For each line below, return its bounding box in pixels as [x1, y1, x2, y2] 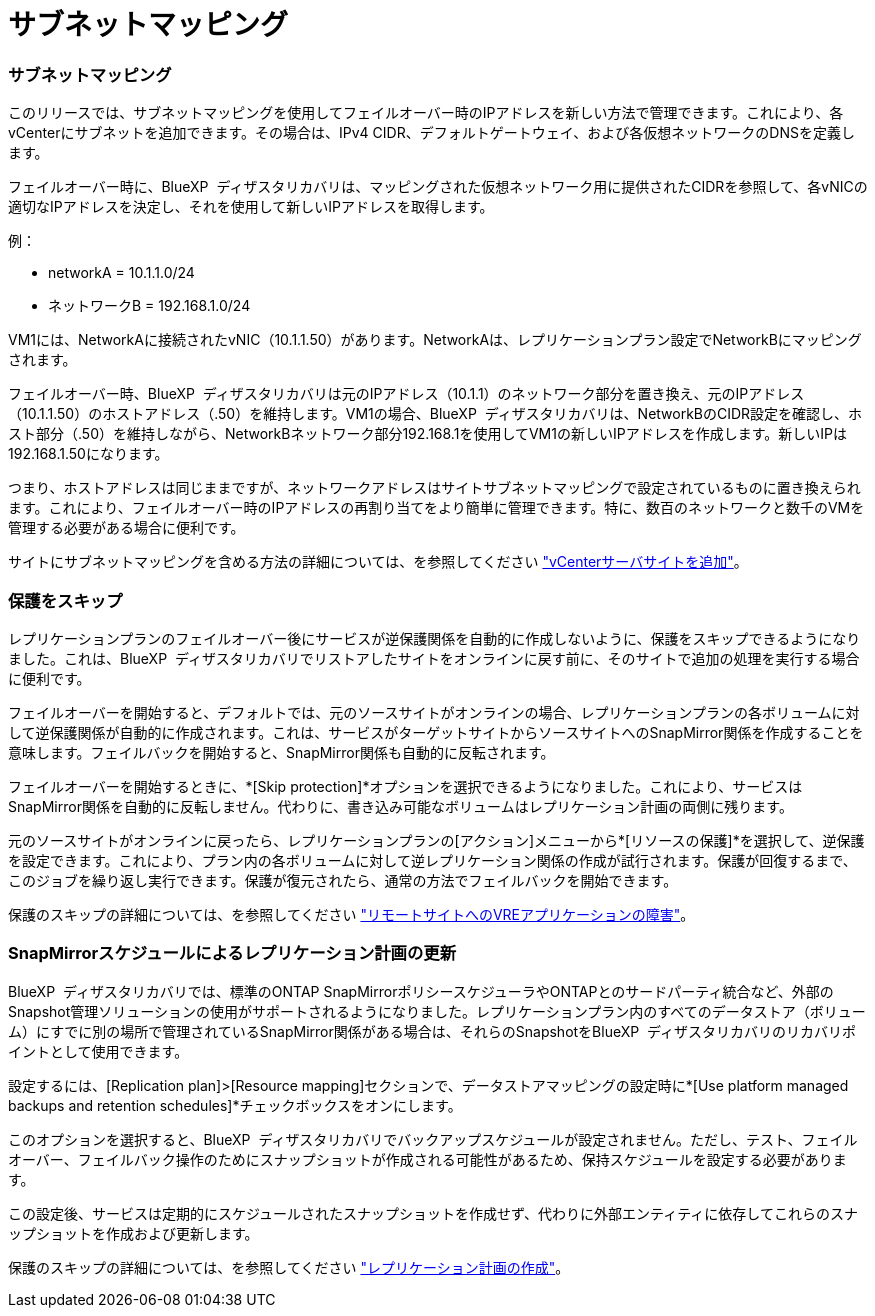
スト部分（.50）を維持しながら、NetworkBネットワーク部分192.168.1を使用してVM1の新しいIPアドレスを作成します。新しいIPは [8, 425, 847, 443]
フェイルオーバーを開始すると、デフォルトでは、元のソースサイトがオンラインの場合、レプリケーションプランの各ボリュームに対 [8, 703, 860, 721]
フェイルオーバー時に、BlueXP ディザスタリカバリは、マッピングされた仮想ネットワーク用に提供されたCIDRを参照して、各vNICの [8, 178, 868, 196]
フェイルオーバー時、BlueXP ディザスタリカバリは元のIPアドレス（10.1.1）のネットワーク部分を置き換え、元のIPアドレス [8, 385, 805, 403]
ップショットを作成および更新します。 [8, 1224, 259, 1242]
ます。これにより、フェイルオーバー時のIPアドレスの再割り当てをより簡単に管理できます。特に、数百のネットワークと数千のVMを [8, 499, 865, 517]
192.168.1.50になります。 [8, 445, 169, 463]
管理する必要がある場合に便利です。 [8, 519, 245, 537]
